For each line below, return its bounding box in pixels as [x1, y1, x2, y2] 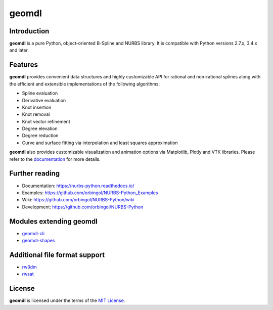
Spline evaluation [22, 90, 58, 96]
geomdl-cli [22, 230, 45, 236]
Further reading [9, 169, 60, 178]
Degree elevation [22, 125, 58, 131]
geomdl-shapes [22, 238, 55, 244]
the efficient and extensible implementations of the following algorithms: [9, 81, 160, 87]
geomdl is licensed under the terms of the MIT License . [9, 297, 125, 303]
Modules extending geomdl [9, 217, 98, 226]
